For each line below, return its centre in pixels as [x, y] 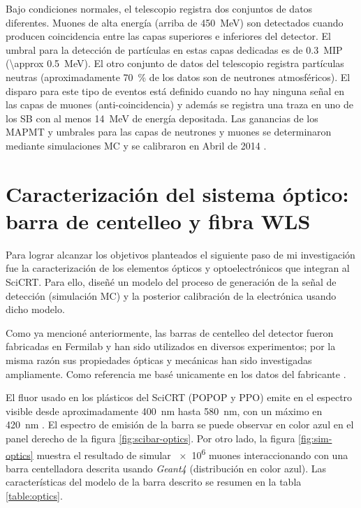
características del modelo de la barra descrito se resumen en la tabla [154, 482]
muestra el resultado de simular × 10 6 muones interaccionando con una [192, 453]
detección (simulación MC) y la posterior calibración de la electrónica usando [171, 295]
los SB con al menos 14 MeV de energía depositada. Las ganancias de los [162, 118]
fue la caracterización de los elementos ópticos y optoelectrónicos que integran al [178, 268]
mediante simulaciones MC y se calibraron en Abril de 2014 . [136, 145]
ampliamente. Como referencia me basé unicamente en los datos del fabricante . [176, 373]
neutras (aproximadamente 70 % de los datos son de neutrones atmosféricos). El [178, 77]
